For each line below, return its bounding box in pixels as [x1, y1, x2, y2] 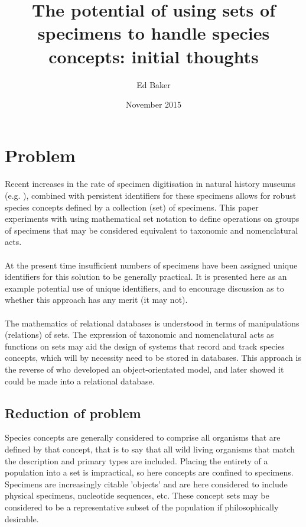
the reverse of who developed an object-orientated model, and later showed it [5, 363, 284, 375]
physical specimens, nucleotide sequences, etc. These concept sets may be [5, 489, 269, 502]
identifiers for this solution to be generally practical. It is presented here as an [5, 270, 287, 283]
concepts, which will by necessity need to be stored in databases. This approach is [5, 351, 301, 364]
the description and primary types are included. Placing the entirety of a [5, 454, 268, 467]
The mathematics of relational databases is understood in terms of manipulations [5, 316, 300, 329]
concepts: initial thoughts [48, 44, 259, 68]
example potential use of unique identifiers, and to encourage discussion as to [5, 282, 284, 294]
